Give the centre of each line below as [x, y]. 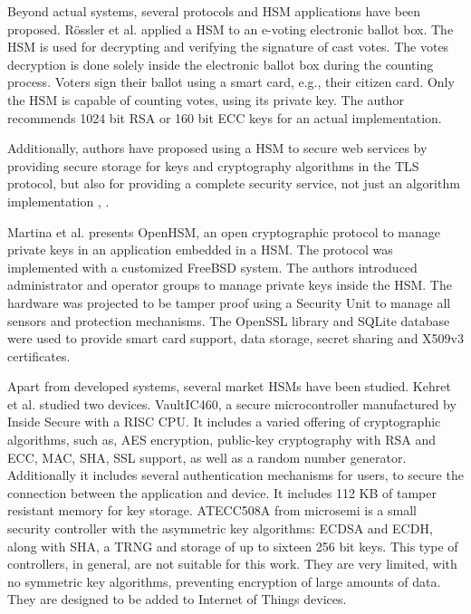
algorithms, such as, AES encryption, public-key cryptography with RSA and [221, 440]
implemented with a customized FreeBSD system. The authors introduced [212, 267]
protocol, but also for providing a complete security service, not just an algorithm [234, 183]
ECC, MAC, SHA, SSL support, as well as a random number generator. [207, 457]
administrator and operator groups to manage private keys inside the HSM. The [230, 285]
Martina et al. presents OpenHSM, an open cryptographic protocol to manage [224, 231]
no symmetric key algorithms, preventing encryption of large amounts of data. [224, 581]
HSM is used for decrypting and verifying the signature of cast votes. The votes [228, 47]
